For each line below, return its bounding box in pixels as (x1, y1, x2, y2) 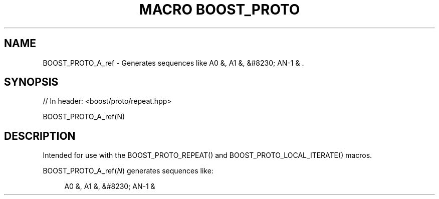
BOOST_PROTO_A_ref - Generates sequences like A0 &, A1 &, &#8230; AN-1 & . (43, 58, 304, 67)
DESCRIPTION (4, 129, 76, 142)
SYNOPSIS (4, 76, 59, 89)
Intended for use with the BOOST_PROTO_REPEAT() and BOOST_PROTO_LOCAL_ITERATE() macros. (43, 151, 372, 160)
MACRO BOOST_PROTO (139, 1, 300, 18)
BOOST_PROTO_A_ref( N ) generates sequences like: (43, 166, 213, 175)
